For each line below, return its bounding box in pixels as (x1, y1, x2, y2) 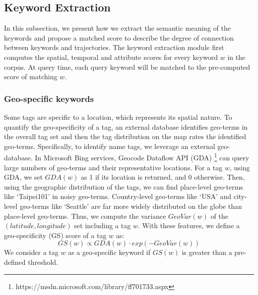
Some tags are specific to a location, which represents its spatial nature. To (4, 111, 232, 122)
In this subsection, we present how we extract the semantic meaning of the (4, 23, 231, 33)
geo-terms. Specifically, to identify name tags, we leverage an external (4, 141, 215, 151)
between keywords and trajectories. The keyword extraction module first (4, 42, 224, 52)
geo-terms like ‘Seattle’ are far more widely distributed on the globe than (19, 200, 242, 211)
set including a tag (74, 220, 131, 231)
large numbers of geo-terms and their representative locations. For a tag (4, 162, 223, 172)
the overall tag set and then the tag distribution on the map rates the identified (4, 131, 247, 142)
